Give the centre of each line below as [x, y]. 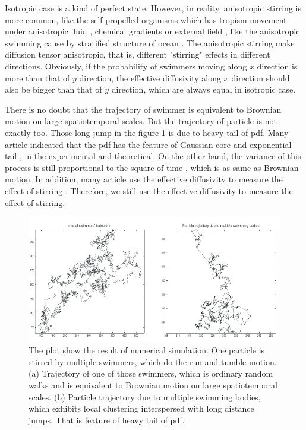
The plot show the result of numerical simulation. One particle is [147, 350]
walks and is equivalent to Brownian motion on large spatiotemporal [153, 385]
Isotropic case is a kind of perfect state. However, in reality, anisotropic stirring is [153, 8]
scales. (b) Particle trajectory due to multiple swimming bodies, [145, 396]
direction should [261, 78]
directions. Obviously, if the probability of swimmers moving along [126, 66]
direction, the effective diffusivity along [150, 78]
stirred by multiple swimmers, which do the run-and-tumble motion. [153, 361]
